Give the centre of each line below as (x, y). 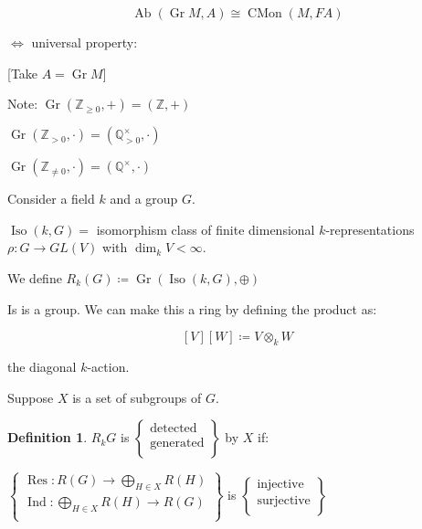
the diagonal (42, 366)
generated (177, 444)
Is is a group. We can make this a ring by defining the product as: (192, 308)
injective (280, 485)
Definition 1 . (47, 437)
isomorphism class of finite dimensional (206, 229)
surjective (284, 501)
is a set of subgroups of (137, 397)
